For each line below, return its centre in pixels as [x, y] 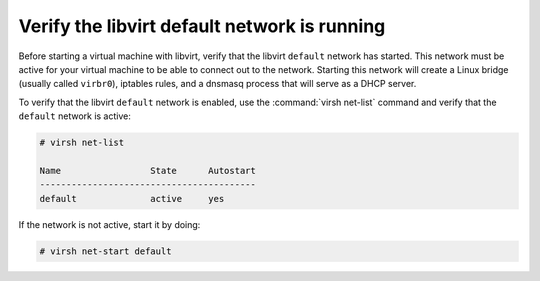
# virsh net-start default [105, 251]
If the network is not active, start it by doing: [109, 224]
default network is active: [75, 116]
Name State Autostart [148, 170]
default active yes [132, 198]
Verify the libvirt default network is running [202, 26]
